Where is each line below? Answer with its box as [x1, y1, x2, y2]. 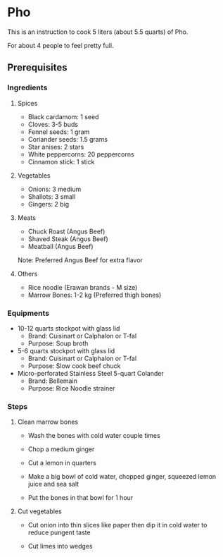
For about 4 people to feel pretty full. [7, 41, 114, 49]
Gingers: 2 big [27, 200, 70, 208]
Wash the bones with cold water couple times [27, 431, 160, 440]
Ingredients [7, 82, 48, 92]
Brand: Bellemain [27, 377, 77, 385]
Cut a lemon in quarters [27, 459, 96, 467]
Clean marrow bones [17, 417, 79, 427]
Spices [17, 99, 38, 107]
